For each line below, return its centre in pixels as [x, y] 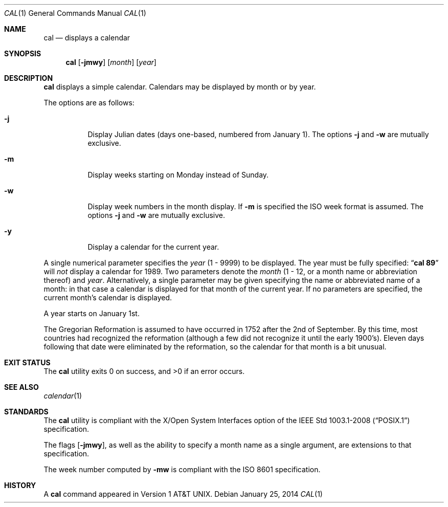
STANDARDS [26, 412]
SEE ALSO [21, 387]
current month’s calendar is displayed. [108, 297]
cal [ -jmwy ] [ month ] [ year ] [111, 62]
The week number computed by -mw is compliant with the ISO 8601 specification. [182, 469]
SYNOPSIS [23, 53]
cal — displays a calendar [87, 38]
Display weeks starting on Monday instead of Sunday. [178, 175]
